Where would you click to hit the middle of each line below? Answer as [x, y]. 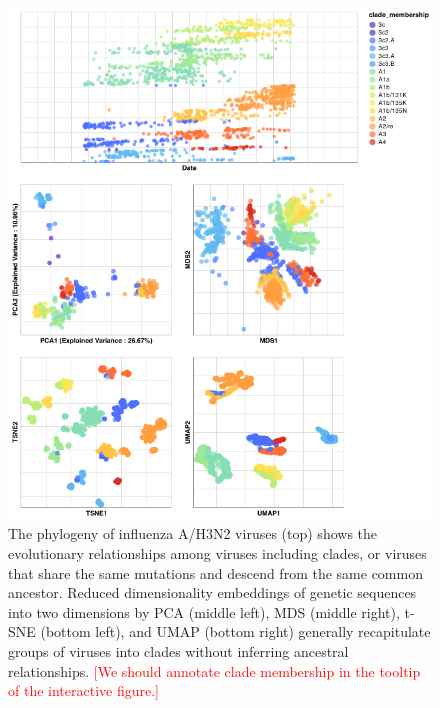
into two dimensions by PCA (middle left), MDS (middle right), [204, 611]
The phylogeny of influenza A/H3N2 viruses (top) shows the [193, 533]
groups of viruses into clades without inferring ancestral [178, 650]
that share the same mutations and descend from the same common [215, 572]
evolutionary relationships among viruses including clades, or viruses [217, 552]
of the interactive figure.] [83, 690]
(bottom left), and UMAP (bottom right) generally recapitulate [235, 631]
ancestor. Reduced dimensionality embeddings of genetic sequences [212, 592]
